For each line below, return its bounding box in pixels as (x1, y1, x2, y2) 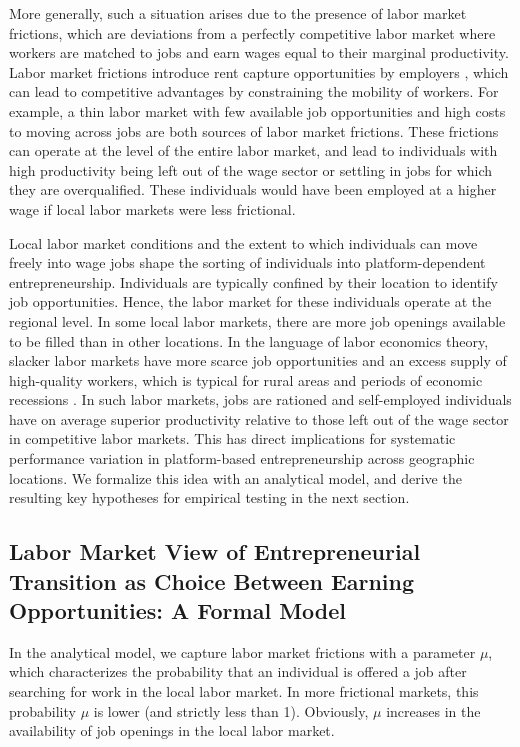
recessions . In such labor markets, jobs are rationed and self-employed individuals (9, 389, 512, 410)
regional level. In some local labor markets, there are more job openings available (9, 310, 506, 331)
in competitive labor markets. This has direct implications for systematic (9, 428, 456, 449)
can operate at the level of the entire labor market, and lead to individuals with (9, 140, 498, 161)
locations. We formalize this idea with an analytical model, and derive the (9, 467, 462, 488)
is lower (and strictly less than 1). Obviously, (93, 700, 369, 721)
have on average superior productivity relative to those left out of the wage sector (9, 408, 509, 429)
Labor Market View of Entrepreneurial (9, 536, 421, 567)
